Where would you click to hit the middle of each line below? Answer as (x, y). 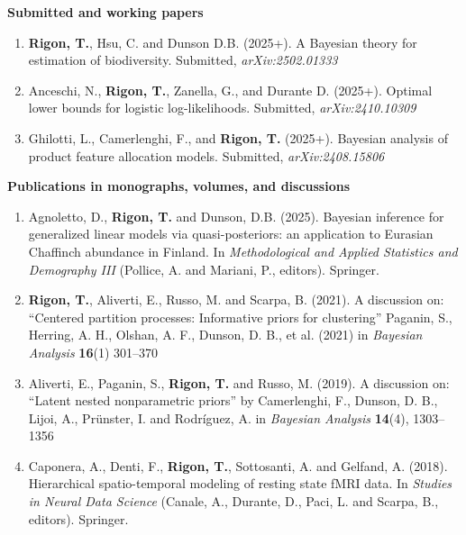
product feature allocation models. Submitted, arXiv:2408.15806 (206, 155)
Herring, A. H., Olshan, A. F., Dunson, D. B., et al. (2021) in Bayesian (225, 335)
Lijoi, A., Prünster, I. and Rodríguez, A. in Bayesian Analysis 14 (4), (219, 417)
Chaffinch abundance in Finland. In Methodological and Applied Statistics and (243, 251)
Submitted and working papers (105, 12)
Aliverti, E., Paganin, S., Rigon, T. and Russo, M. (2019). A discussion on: (239, 382)
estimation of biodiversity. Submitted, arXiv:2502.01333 (183, 60)
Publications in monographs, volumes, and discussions (179, 186)
